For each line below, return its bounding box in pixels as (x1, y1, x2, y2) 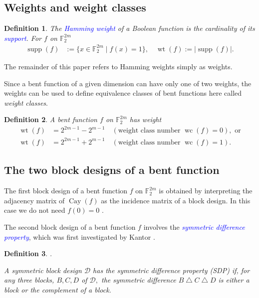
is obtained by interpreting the (159, 185, 253, 196)
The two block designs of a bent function (4, 162, 220, 177)
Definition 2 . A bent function (4, 114, 97, 125)
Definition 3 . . (4, 248, 52, 259)
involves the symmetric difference (143, 221, 245, 232)
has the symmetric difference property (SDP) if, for (93, 265, 250, 275)
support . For (4, 32, 41, 43)
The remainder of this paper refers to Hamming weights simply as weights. (4, 61, 233, 71)
